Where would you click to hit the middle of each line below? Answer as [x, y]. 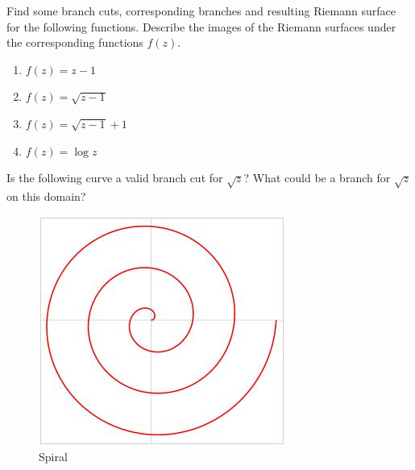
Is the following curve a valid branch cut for [115, 178]
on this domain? [46, 195]
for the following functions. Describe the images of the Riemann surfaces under [201, 26]
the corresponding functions [75, 42]
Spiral [53, 457]
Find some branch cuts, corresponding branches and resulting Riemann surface [201, 10]
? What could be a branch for [317, 178]
